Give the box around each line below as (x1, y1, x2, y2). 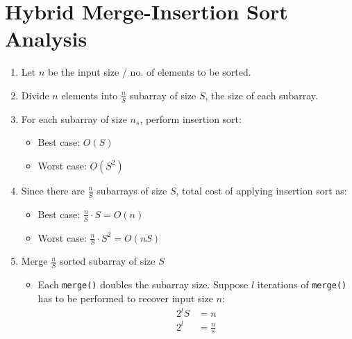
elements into (61, 88, 118, 102)
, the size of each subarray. (205, 88, 318, 102)
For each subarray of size (21, 111, 127, 126)
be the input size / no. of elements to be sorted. (47, 65, 251, 79)
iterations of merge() (257, 277, 347, 292)
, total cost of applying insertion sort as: (176, 183, 347, 197)
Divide (21, 88, 49, 102)
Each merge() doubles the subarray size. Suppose (37, 277, 249, 292)
